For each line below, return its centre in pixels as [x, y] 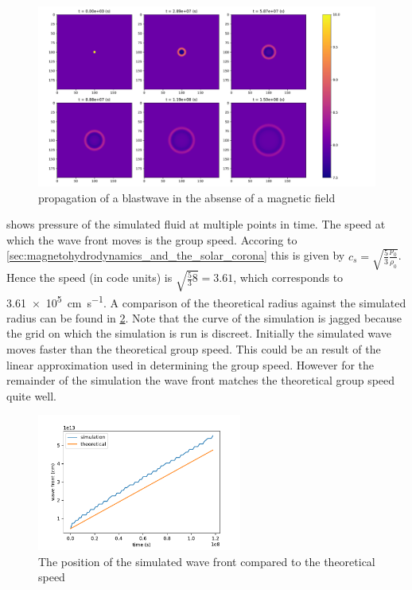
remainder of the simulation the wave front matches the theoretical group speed [201, 380]
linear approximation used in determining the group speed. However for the [190, 364]
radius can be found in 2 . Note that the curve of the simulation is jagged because [204, 317]
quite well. [31, 395]
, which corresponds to [288, 277]
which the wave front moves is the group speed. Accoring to [152, 239]
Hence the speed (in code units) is [89, 277]
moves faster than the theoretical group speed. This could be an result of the [194, 348]
